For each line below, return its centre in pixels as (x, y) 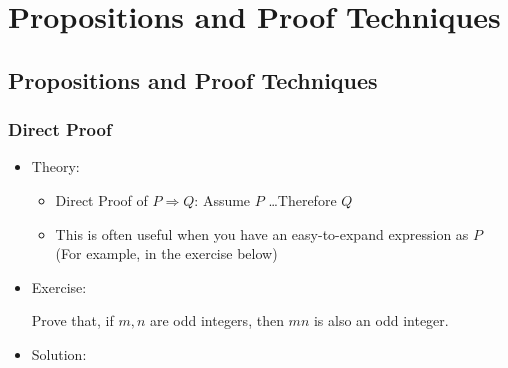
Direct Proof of (101, 199)
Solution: (59, 353)
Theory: (55, 166)
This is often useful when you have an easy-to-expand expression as (262, 233)
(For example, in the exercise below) (166, 253)
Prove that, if (72, 320)
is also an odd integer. (381, 320)
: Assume (222, 199)
